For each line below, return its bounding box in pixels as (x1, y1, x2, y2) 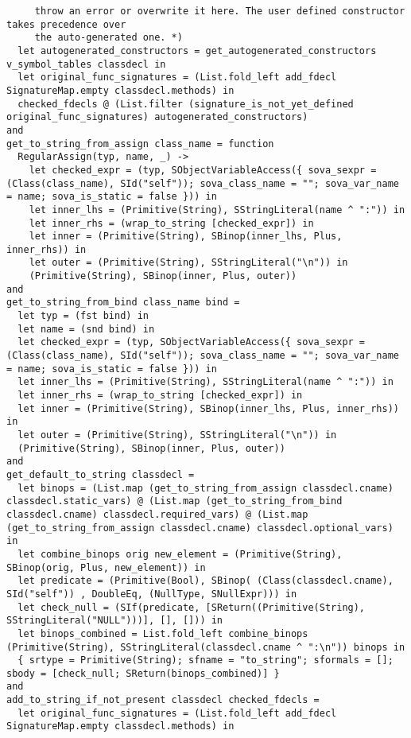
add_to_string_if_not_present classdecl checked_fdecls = (6, 694, 320, 706)
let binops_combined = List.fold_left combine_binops (17, 627, 308, 639)
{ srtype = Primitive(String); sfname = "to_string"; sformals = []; (17, 654, 394, 666)
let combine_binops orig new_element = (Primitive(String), (17, 548, 343, 560)
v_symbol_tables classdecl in (6, 58, 166, 70)
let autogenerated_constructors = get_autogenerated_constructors (17, 45, 377, 56)
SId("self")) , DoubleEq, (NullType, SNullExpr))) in (6, 588, 297, 600)
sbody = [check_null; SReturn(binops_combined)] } (6, 667, 280, 679)
